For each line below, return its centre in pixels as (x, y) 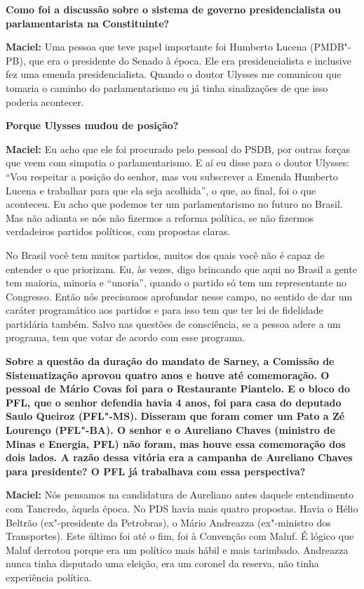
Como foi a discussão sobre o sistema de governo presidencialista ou (173, 9)
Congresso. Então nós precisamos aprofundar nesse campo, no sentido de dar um (179, 296)
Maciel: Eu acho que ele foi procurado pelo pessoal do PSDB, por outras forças (178, 148)
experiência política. (49, 577)
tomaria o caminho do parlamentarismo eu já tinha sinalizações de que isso (167, 87)
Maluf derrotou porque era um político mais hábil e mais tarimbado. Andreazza (177, 549)
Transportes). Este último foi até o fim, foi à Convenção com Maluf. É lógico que (180, 536)
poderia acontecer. (45, 101)
